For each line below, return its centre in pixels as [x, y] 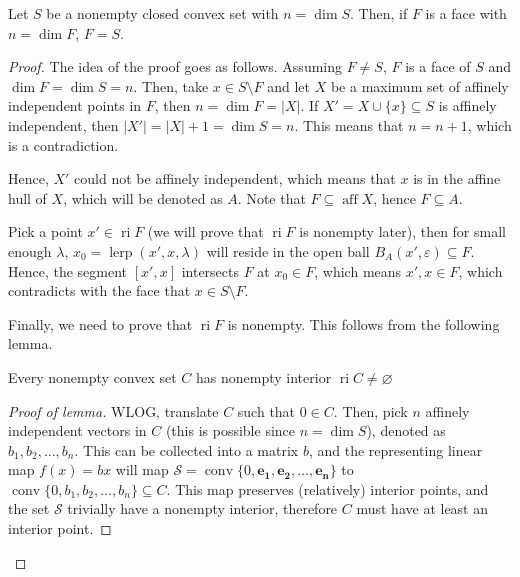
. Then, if [379, 13]
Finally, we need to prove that [100, 323]
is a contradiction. [63, 144]
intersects [210, 270]
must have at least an [422, 508]
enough [30, 250]
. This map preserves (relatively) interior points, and [327, 488]
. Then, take [171, 85]
